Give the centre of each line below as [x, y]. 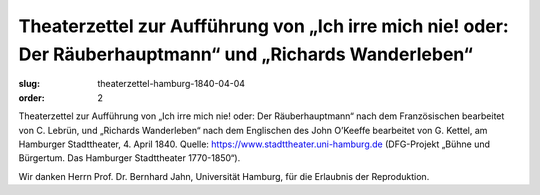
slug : [29, 84]
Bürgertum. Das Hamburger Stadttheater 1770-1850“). [129, 158]
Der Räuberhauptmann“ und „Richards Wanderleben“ [246, 54]
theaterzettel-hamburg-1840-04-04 [171, 84]
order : [31, 97]
